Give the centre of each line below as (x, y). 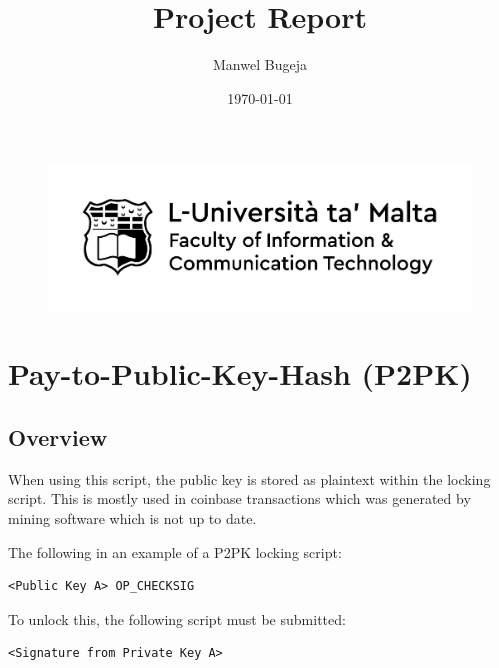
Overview (58, 436)
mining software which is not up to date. (132, 517)
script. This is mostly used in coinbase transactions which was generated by (239, 498)
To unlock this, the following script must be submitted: (177, 618)
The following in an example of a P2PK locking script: (175, 551)
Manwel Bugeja (260, 64)
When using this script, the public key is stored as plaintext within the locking (249, 478)
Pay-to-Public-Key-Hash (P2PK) (240, 373)
